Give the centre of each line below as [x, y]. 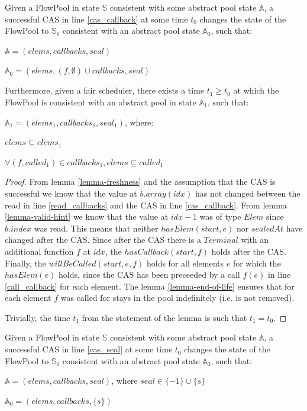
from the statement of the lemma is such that [164, 317]
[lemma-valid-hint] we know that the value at [87, 216]
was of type [220, 216]
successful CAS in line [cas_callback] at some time [96, 19]
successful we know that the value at [71, 193]
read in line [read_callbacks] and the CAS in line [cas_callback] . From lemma [146, 205]
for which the [257, 263]
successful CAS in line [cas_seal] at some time [89, 349]
